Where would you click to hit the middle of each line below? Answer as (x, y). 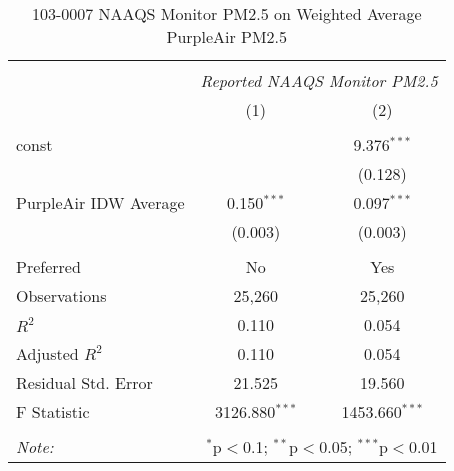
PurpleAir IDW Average (100, 202)
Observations (61, 295)
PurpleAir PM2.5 (227, 36)
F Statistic (53, 411)
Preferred (48, 266)
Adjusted (47, 353)
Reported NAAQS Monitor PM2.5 (319, 80)
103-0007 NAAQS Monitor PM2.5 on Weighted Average (226, 13)
